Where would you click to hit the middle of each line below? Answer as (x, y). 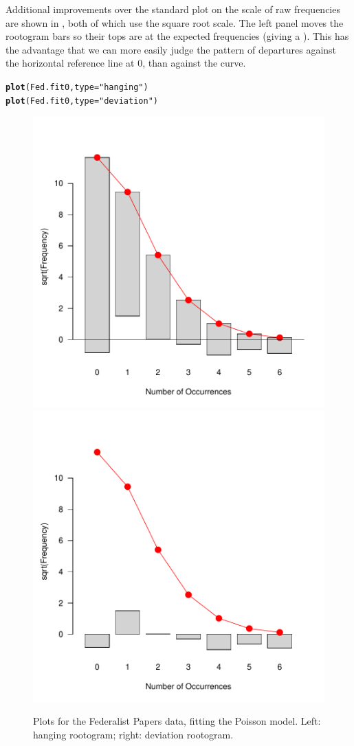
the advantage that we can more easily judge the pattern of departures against (171, 49)
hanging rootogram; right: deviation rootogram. (133, 735)
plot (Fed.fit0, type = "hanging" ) (77, 87)
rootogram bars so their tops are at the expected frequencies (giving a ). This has (177, 36)
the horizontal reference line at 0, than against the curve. (126, 63)
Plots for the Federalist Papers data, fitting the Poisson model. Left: (177, 721)
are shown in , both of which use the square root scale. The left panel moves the (175, 22)
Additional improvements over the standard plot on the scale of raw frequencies (173, 9)
